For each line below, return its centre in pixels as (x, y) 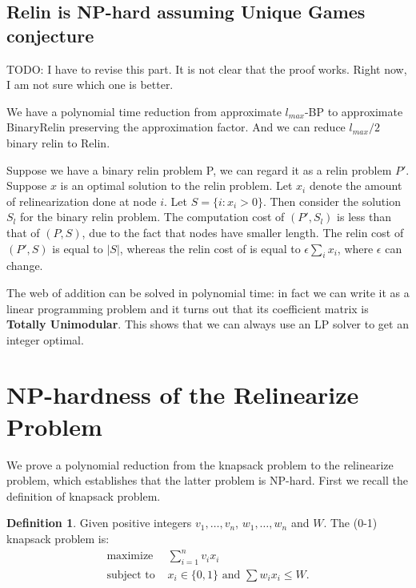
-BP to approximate (354, 111)
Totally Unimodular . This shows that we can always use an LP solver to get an (208, 324)
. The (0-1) (350, 523)
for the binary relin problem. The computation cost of (152, 217)
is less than (364, 217)
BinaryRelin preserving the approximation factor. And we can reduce (176, 127)
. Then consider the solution (332, 201)
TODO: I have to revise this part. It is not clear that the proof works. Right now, (207, 68)
